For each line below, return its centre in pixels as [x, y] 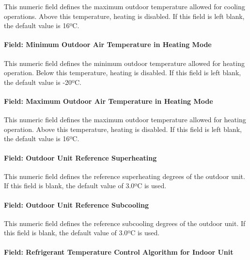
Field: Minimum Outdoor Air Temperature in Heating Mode [108, 44]
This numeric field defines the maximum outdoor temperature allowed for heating [125, 120]
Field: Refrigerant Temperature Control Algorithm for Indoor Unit [119, 252]
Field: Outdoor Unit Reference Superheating [80, 157]
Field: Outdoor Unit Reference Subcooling [76, 204]
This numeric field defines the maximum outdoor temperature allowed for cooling [125, 6]
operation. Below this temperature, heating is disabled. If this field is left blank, [123, 73]
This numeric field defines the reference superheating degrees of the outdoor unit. [125, 176]
